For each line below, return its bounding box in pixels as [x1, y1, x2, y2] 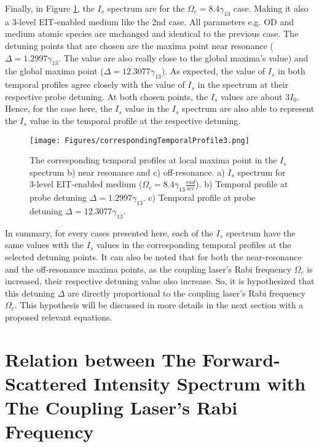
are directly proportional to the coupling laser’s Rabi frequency [67, 286, 305, 299]
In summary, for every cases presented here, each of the [5, 226, 213, 239]
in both [278, 64, 305, 77]
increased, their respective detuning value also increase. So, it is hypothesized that [5, 274, 315, 287]
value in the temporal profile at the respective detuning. [30, 114, 241, 126]
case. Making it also [233, 2, 309, 14]
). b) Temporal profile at [195, 177, 288, 190]
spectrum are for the [107, 2, 185, 14]
